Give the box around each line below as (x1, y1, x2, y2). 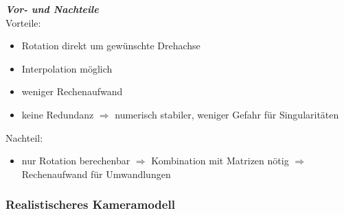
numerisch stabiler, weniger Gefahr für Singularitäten (115, 107, 339, 121)
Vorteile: (5, 15, 41, 29)
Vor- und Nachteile (5, 2, 99, 16)
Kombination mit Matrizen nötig (151, 153, 289, 168)
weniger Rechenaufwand (21, 84, 123, 99)
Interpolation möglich (21, 61, 113, 75)
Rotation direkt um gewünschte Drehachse (21, 38, 200, 53)
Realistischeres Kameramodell (5, 196, 175, 213)
